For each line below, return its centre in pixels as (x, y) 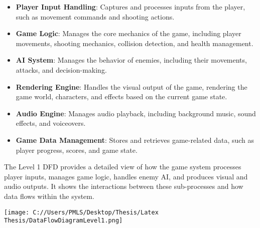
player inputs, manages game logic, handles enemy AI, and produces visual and (126, 176)
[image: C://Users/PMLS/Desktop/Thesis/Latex (81, 212)
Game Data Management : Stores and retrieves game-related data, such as (135, 140)
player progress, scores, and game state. (77, 150)
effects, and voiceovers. (51, 123)
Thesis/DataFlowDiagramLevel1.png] (63, 221)
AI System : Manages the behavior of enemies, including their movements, (131, 60)
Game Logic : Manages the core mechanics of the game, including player (128, 33)
